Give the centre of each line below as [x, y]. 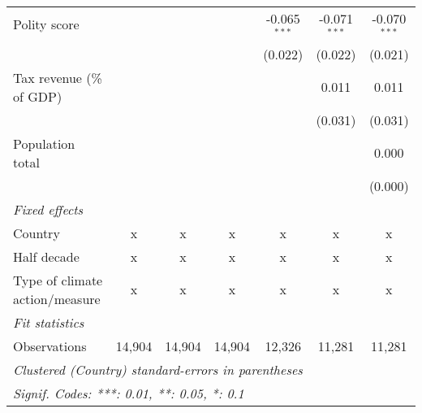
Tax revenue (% [58, 77]
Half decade [46, 256]
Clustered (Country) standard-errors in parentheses [158, 369]
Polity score [46, 24]
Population [44, 143]
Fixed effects [48, 209]
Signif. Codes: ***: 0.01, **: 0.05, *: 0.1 [129, 393]
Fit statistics [49, 322]
